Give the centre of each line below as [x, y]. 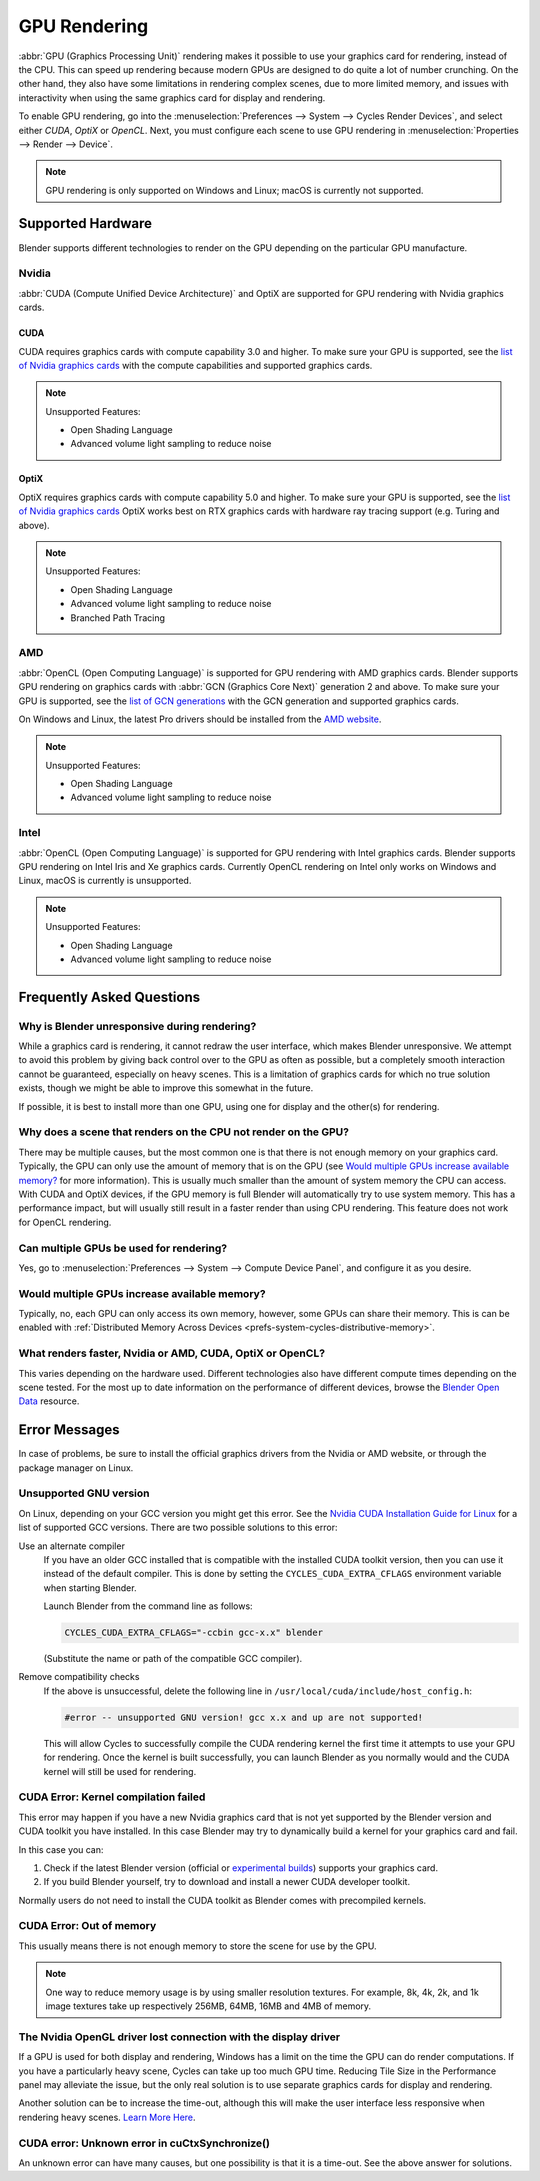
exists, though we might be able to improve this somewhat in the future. [166, 1088]
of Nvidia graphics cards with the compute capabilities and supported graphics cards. [195, 365]
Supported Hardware [85, 223]
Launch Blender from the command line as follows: [148, 1606]
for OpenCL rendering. [65, 1222]
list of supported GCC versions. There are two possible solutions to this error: [178, 1527]
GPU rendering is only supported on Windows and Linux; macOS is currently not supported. [234, 190]
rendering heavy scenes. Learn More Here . [107, 2117]
